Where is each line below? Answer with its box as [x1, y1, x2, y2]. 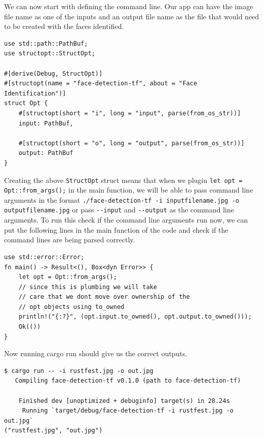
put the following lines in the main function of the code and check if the [4, 224, 228, 235]
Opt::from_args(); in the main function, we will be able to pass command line [4, 184, 253, 195]
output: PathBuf [18, 149, 74, 157]
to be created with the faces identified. [4, 21, 124, 32]
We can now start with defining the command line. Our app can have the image [4, 1, 253, 11]
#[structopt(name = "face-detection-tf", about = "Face [4, 80, 197, 87]
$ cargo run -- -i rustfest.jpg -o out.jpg [4, 367, 154, 374]
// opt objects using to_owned [18, 303, 125, 310]
